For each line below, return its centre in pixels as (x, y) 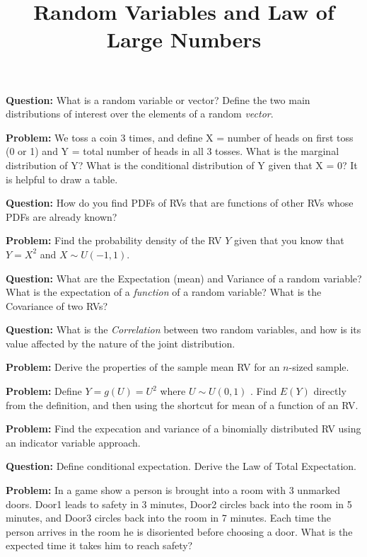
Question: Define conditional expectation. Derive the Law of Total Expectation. (181, 466)
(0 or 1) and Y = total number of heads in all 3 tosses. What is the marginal (173, 151)
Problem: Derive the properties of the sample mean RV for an (143, 367)
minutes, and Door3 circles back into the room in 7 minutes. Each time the (168, 518)
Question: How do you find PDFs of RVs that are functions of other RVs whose (180, 203)
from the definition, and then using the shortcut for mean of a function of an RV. (182, 404)
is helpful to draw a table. (62, 179)
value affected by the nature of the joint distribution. (121, 343)
